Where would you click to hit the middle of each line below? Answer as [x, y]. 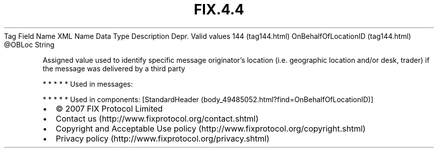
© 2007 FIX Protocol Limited [109, 108]
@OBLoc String [29, 44]
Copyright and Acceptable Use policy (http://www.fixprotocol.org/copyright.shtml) [211, 128]
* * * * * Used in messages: [88, 84]
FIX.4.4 [219, 9]
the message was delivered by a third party [114, 68]
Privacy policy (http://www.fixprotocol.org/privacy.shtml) [162, 138]
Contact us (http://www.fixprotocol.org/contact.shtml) [157, 118]
